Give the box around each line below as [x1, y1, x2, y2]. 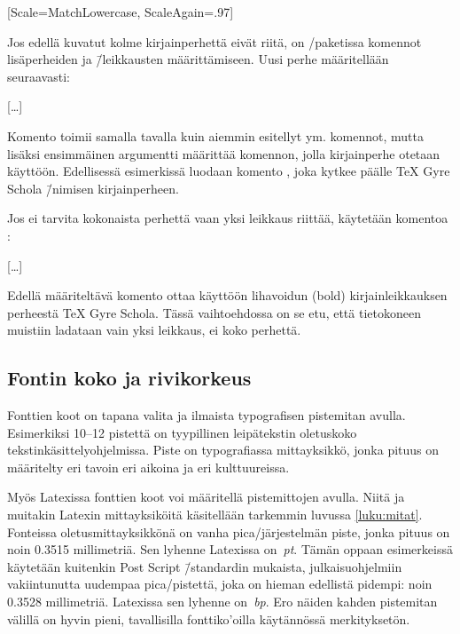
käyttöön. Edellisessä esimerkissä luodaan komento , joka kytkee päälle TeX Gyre [7, 162, 450, 180]
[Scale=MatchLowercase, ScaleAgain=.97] [7, 3, 234, 20]
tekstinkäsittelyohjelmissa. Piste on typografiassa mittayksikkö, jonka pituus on [7, 440, 440, 459]
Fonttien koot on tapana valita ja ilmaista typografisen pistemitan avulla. [7, 406, 406, 424]
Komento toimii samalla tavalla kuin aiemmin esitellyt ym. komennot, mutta [7, 126, 424, 145]
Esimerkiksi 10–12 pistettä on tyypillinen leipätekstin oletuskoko [7, 423, 357, 441]
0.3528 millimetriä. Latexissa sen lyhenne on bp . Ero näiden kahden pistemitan [7, 592, 438, 611]
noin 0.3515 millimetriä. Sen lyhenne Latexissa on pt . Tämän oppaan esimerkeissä [7, 540, 453, 559]
